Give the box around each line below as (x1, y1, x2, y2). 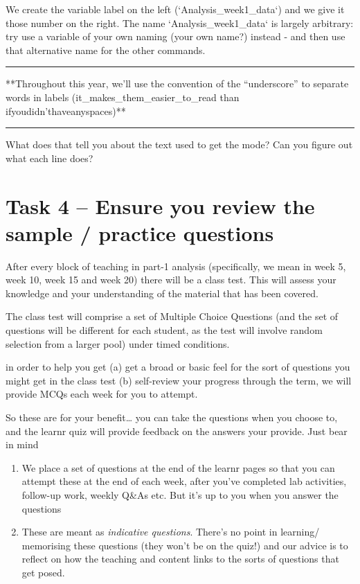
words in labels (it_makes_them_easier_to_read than (6, 89, 240, 104)
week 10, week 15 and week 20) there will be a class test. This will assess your (6, 272, 336, 287)
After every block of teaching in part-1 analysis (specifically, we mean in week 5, (6, 258, 346, 273)
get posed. (21, 565, 65, 579)
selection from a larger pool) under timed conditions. (6, 336, 230, 351)
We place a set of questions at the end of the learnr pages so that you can (21, 460, 335, 475)
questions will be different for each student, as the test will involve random (6, 323, 323, 337)
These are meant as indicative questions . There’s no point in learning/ (21, 524, 320, 539)
